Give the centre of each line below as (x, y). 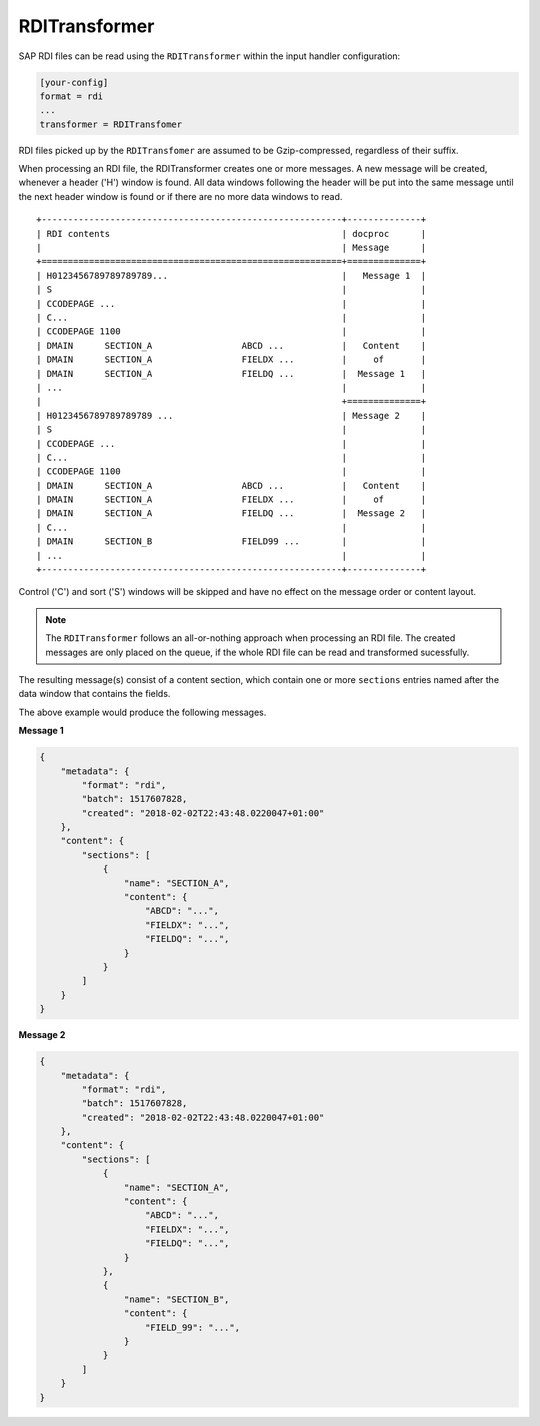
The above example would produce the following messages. (142, 712)
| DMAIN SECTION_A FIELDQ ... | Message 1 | (231, 373)
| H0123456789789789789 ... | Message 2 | (231, 415)
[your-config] (74, 82)
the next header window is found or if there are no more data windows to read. (180, 196)
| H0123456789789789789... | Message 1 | (231, 275)
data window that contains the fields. (94, 694)
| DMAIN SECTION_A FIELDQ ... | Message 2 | (231, 513)
